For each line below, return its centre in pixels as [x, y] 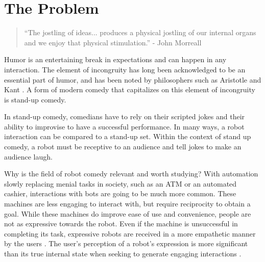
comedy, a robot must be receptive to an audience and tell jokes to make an [123, 147]
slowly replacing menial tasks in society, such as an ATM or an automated [121, 183]
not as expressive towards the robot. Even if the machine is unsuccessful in [121, 224]
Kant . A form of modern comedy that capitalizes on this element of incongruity [130, 89]
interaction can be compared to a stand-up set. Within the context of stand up [128, 136]
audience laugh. [28, 156]
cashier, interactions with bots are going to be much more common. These [120, 193]
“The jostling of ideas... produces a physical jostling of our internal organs [140, 32]
